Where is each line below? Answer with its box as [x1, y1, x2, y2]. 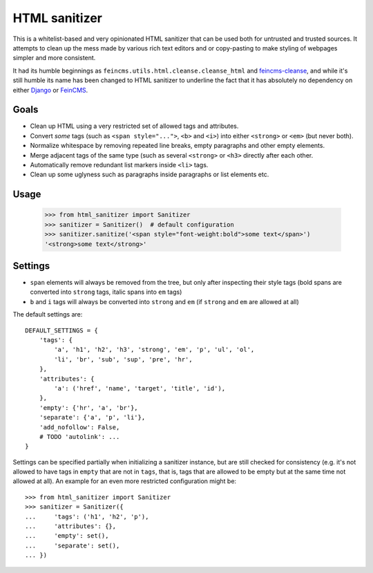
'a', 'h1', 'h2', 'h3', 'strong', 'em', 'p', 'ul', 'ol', [54, 346, 255, 354]
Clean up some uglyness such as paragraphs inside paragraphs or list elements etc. [30, 170, 269, 179]
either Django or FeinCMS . [12, 86, 88, 94]
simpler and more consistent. [12, 54, 96, 62]
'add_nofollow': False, [39, 423, 120, 431]
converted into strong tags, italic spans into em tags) [30, 288, 182, 297]
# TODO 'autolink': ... [39, 433, 120, 440]
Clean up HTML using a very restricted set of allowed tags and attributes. [30, 122, 239, 131]
